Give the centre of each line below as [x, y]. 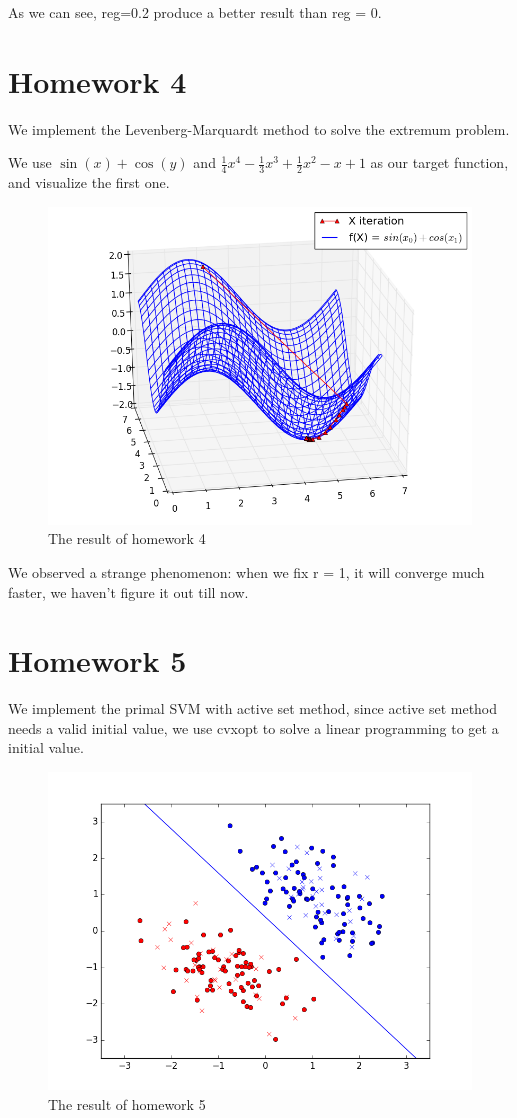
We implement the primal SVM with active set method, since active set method [253, 708]
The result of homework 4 [127, 538]
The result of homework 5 [127, 1103]
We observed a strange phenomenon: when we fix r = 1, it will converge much [246, 571]
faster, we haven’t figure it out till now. [128, 591]
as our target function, [439, 162]
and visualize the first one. [89, 182]
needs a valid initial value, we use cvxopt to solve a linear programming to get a [253, 727]
